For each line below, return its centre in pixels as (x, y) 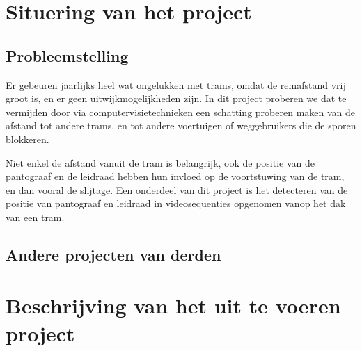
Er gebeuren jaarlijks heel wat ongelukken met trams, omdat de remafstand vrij (176, 84)
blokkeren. (27, 139)
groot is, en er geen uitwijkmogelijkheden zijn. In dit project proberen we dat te (176, 98)
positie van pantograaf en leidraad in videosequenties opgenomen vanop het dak (176, 203)
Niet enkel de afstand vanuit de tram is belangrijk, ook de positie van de (160, 162)
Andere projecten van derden (113, 254)
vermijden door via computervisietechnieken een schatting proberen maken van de (181, 112)
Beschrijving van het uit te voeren (173, 305)
